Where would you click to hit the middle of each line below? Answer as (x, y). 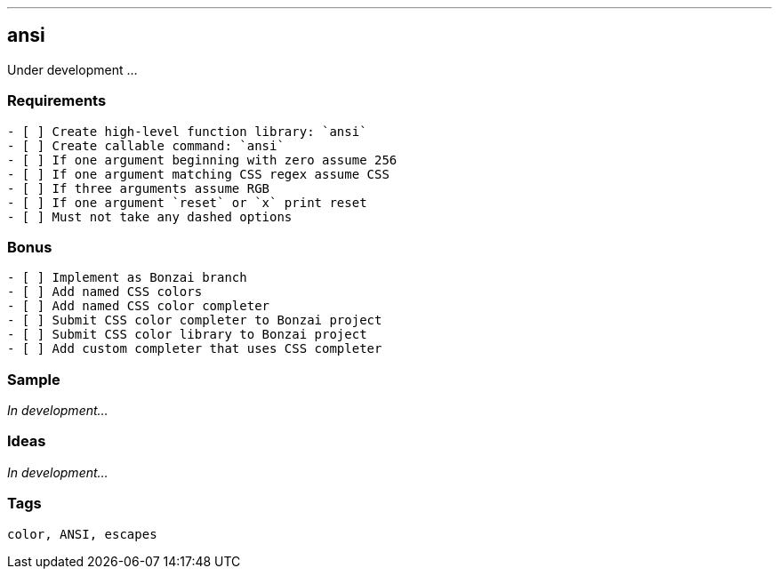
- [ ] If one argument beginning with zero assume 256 (202, 160)
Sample (34, 379)
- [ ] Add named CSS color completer (139, 306)
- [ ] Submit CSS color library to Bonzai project (187, 335)
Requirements (57, 101)
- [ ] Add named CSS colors (105, 292)
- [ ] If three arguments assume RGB (139, 188)
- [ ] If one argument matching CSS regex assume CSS (198, 174)
